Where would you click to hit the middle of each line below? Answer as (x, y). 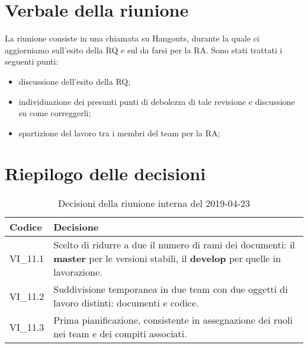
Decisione (76, 227)
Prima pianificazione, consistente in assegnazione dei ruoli (173, 320)
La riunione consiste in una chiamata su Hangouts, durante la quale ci (132, 38)
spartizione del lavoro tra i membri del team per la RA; (119, 133)
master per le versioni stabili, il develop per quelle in (167, 258)
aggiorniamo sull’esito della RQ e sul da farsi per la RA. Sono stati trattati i (144, 50)
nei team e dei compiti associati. (120, 334)
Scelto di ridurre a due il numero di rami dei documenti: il (174, 245)
